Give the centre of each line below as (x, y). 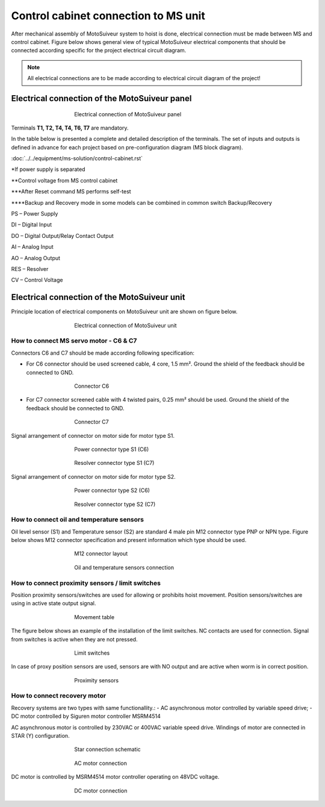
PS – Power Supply (35, 214)
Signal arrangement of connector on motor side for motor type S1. (93, 435)
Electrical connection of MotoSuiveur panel (128, 114)
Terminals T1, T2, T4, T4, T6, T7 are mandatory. (70, 128)
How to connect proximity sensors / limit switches (86, 583)
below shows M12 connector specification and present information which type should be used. (129, 540)
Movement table (94, 617)
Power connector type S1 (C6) (112, 449)
